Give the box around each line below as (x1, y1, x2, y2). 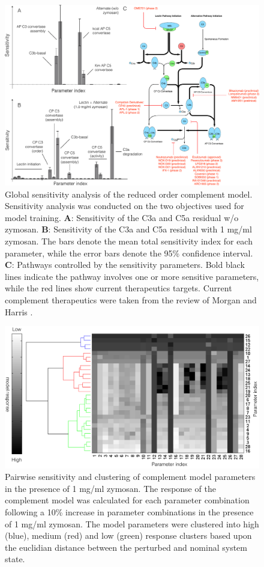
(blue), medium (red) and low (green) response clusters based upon (5, 529, 252, 542)
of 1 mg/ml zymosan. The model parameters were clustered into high (5, 517, 259, 530)
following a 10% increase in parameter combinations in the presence (5, 505, 254, 518)
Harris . (5, 305, 33, 318)
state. (5, 553, 25, 565)
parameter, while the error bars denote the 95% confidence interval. (5, 246, 253, 259)
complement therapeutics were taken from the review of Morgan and (5, 293, 257, 306)
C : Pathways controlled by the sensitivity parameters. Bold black (5, 258, 245, 271)
